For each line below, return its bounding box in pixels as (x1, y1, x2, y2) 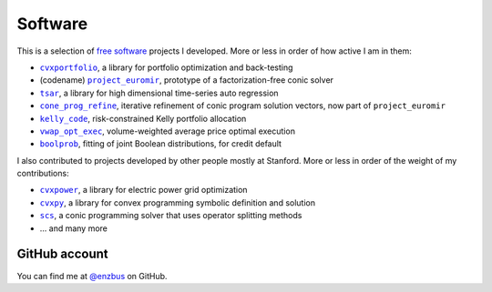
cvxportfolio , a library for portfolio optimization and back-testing (39, 62, 293, 73)
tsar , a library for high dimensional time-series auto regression (39, 87, 279, 98)
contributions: (16, 168, 69, 179)
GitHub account (16, 247, 108, 262)
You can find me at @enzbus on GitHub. (16, 270, 168, 281)
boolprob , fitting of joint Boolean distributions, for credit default (39, 138, 282, 149)
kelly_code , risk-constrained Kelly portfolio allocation (39, 113, 247, 124)
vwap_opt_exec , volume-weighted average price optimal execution (39, 126, 296, 136)
